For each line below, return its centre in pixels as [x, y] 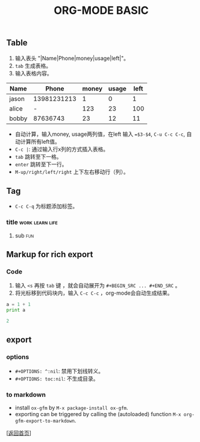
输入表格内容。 [33, 73]
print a [16, 310]
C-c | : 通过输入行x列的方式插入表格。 [62, 149]
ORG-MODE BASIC [101, 11]
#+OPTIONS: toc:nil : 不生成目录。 [57, 379]
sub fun [24, 235]
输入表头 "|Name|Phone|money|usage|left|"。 [72, 58]
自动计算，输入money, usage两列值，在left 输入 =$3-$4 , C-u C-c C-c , [100, 134]
